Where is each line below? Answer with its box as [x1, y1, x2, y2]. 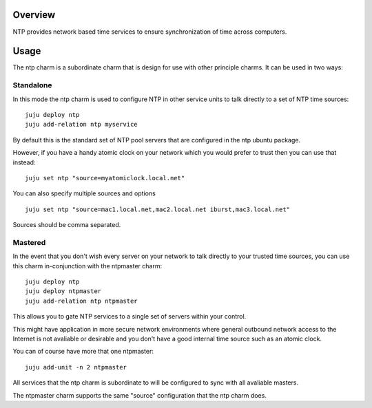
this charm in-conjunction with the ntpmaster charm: [12, 261, 162, 270]
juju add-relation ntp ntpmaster [25, 297, 138, 305]
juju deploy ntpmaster [25, 288, 102, 295]
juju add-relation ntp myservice [25, 120, 138, 129]
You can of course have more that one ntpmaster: [12, 347, 154, 356]
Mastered [12, 237, 46, 247]
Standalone [12, 80, 52, 90]
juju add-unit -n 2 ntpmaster [25, 363, 127, 371]
